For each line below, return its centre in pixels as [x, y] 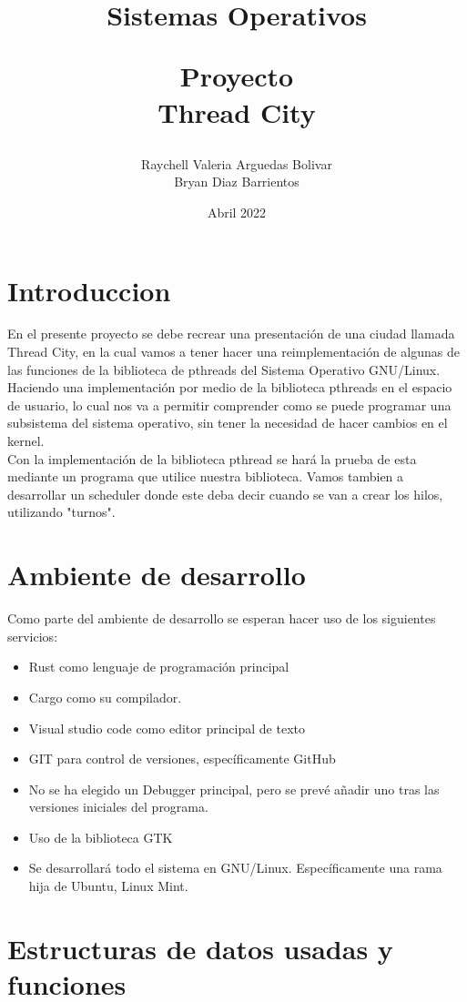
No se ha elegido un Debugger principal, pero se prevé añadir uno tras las [234, 789]
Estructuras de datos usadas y [200, 948]
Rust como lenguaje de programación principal [159, 667]
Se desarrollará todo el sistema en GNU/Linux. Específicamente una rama [235, 868]
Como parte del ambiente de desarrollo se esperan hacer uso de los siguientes [222, 618]
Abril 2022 [237, 212]
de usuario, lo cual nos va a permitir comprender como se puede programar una [229, 405]
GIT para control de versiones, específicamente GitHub [182, 759]
